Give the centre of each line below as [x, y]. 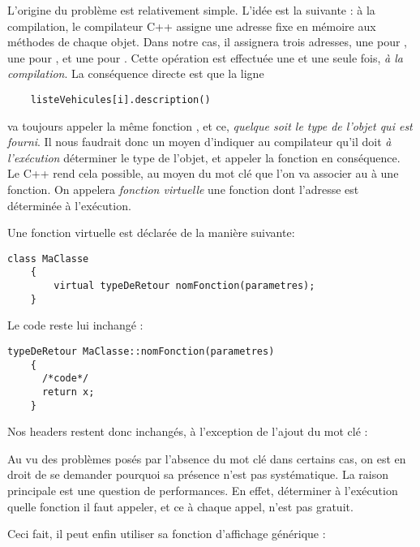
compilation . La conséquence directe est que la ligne [136, 73]
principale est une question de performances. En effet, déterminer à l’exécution [203, 491]
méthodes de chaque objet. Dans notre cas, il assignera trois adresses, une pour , [207, 42]
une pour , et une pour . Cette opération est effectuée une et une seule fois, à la [205, 57]
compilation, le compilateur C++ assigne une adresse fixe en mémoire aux [192, 26]
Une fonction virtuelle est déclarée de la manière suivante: [151, 233]
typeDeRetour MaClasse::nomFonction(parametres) [141, 351]
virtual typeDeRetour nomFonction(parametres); [184, 286]
